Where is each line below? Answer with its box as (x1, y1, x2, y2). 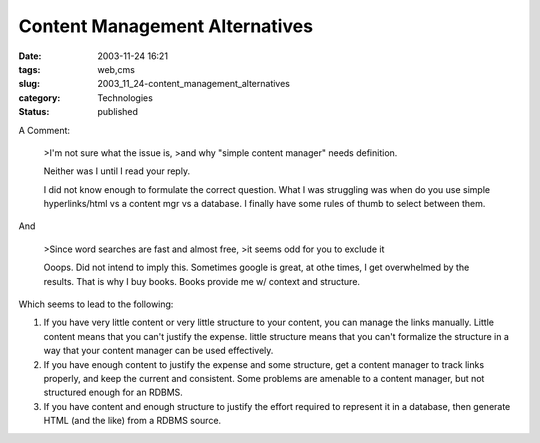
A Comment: (18, 124, 70, 136)
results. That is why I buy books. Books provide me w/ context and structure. (43, 275, 360, 287)
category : (18, 91, 61, 104)
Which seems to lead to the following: (18, 298, 174, 310)
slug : (18, 78, 40, 90)
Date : (18, 50, 42, 62)
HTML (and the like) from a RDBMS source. (43, 415, 222, 427)
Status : (18, 106, 50, 118)
